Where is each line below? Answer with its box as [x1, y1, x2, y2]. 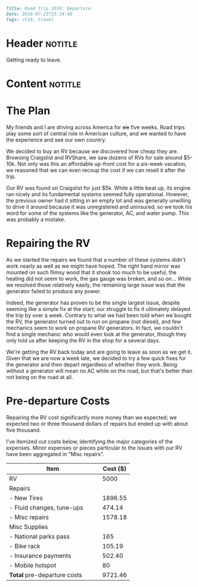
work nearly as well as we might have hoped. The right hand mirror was [6, 262, 181, 270]
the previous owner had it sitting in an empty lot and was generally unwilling [6, 197, 191, 204]
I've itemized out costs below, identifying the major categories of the [6, 438, 173, 445]
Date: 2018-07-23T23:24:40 [6, 11, 73, 17]
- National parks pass [9, 532, 70, 540]
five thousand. [6, 426, 41, 434]
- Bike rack [9, 542, 40, 550]
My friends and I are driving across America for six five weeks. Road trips [6, 123, 185, 130]
